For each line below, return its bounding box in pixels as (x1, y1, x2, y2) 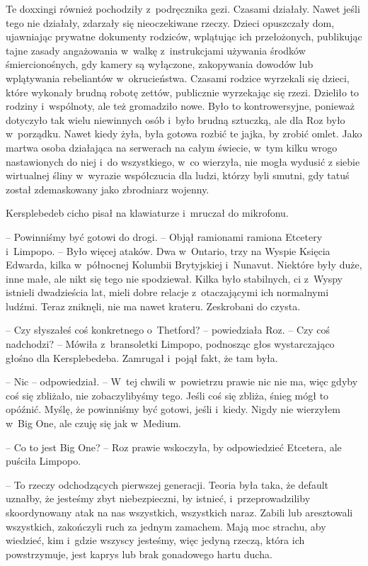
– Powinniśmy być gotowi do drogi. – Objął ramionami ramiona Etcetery (6, 229, 323, 244)
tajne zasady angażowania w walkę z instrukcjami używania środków (6, 43, 306, 57)
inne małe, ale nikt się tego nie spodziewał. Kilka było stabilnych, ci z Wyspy (6, 271, 343, 285)
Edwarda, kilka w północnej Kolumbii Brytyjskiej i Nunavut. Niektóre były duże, (6, 257, 362, 272)
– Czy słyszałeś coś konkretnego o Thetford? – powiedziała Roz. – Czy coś (6, 322, 330, 337)
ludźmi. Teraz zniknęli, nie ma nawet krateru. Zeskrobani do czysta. (6, 298, 301, 313)
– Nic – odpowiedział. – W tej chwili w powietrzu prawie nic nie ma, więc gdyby (6, 374, 358, 389)
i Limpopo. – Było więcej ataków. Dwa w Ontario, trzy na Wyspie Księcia (6, 243, 330, 258)
